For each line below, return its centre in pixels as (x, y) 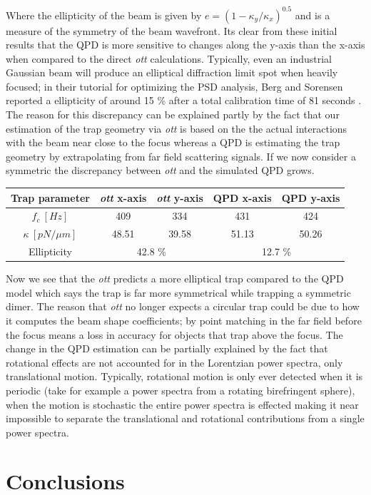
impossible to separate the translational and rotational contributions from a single (185, 418)
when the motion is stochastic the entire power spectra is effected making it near (182, 404)
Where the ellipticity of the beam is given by (104, 15)
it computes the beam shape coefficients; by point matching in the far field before (184, 320)
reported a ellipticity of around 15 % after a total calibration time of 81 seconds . (184, 100)
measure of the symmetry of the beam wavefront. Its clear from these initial (172, 30)
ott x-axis (123, 197)
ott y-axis (180, 197)
